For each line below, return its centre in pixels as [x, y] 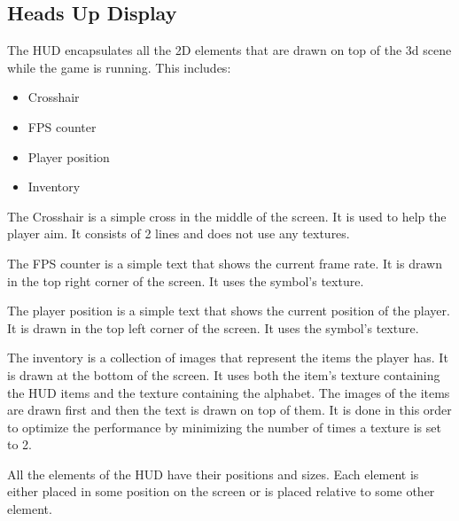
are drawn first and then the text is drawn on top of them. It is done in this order [229, 410]
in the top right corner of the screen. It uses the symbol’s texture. [186, 280]
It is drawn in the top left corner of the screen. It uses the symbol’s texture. [213, 327]
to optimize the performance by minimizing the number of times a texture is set [224, 427]
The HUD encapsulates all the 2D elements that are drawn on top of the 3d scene [229, 50]
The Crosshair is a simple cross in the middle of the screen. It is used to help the [227, 216]
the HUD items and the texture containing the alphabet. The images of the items [229, 392]
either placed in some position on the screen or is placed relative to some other [221, 491]
